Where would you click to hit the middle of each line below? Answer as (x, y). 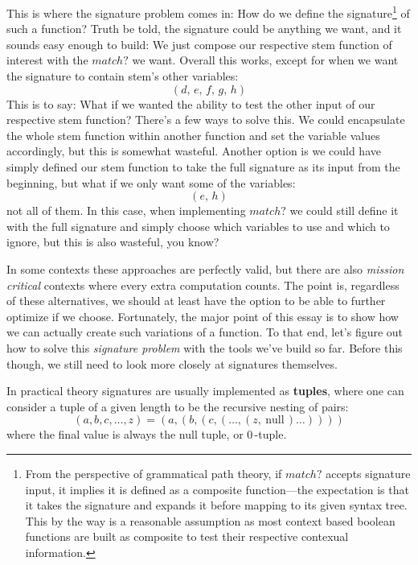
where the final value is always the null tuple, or (125, 434)
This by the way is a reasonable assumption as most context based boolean (210, 520)
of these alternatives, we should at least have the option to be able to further (196, 301)
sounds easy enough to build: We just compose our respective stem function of (199, 44)
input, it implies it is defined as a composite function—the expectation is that (217, 489)
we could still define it (344, 210)
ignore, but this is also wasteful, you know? (113, 242)
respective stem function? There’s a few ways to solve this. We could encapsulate (206, 120)
